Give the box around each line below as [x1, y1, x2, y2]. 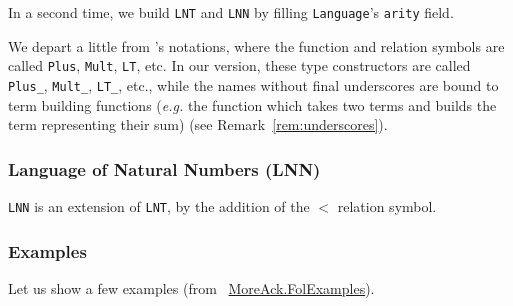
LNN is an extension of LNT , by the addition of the [8, 195, 310, 216]
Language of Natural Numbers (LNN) [8, 156, 321, 181]
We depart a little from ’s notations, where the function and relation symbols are [8, 35, 505, 56]
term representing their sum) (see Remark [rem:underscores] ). [8, 114, 388, 135]
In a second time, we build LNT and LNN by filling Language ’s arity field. [8, 2, 454, 22]
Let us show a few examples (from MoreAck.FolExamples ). [8, 277, 375, 298]
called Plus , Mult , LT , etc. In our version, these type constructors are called [8, 55, 471, 76]
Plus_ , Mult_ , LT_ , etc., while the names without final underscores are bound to [8, 74, 499, 95]
